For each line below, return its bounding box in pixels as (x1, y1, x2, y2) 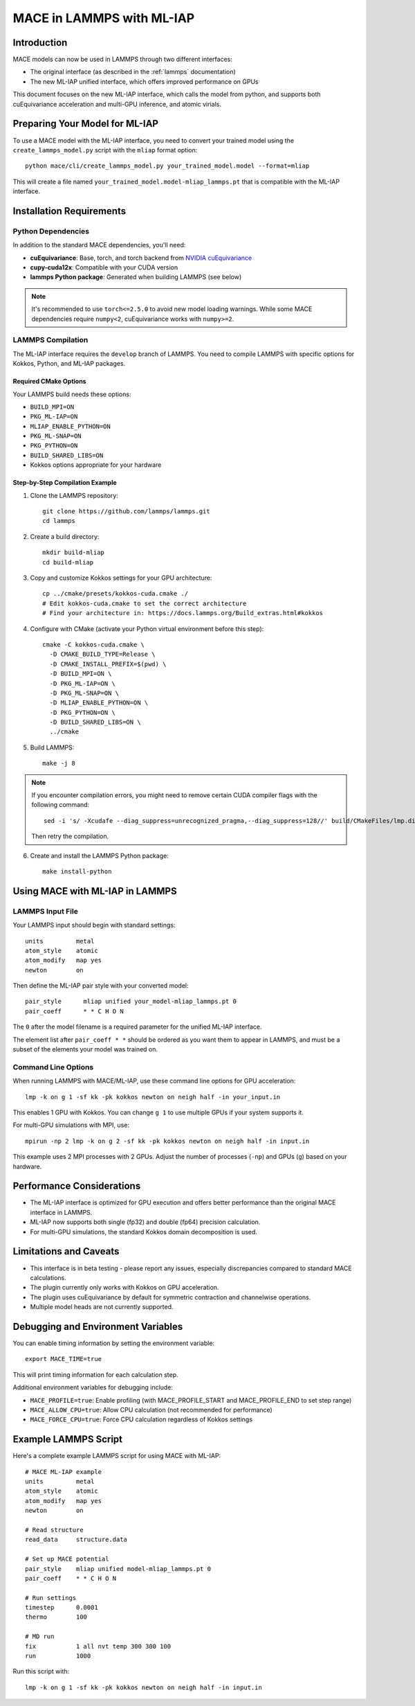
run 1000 (25, 1652, 91, 1660)
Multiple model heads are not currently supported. (30, 1303, 174, 1311)
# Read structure (25, 1526, 84, 1534)
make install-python (42, 867, 112, 876)
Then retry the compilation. (31, 832, 109, 841)
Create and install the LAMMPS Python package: (30, 851, 169, 860)
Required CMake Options (12, 377, 86, 386)
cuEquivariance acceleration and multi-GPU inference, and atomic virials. (12, 100, 221, 108)
